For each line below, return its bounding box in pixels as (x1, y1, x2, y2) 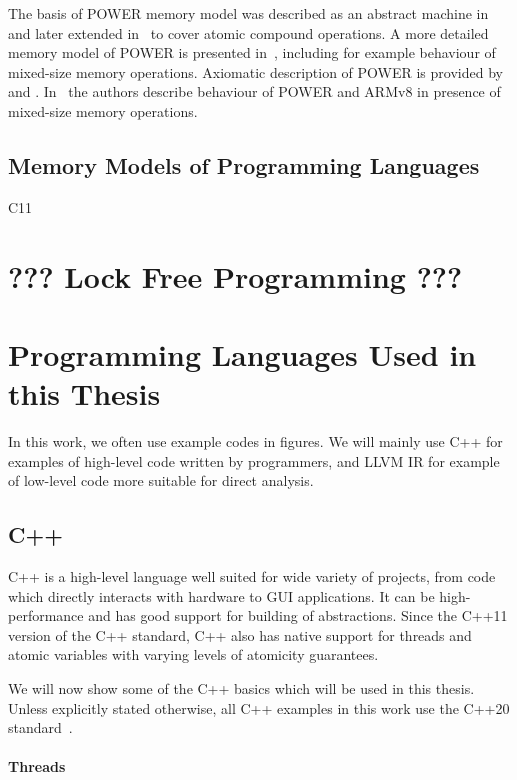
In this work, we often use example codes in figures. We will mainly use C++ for (8, 431, 503, 452)
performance (8, 605, 84, 626)
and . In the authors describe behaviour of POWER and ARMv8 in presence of (8, 81, 501, 102)
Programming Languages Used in (8, 333, 477, 374)
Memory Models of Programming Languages (8, 149, 480, 180)
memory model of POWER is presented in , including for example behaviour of (8, 42, 496, 63)
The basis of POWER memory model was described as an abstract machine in (8, 3, 489, 23)
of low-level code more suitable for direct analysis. (8, 470, 314, 491)
